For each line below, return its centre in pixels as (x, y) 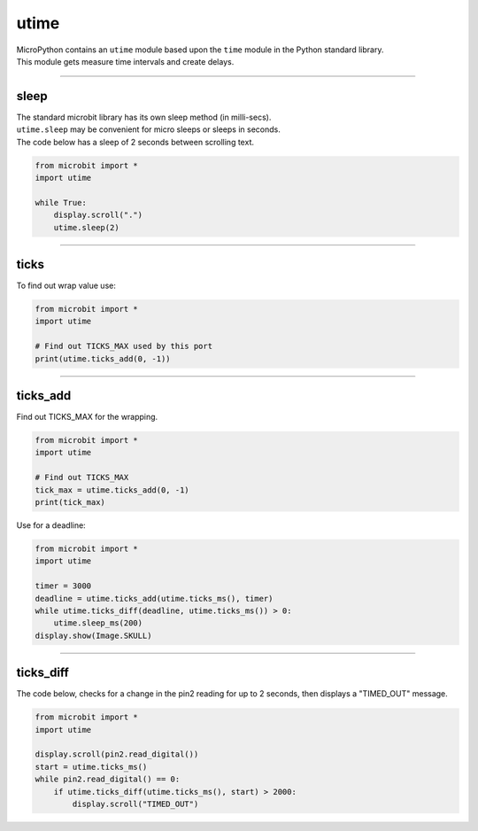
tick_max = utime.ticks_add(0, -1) (112, 490)
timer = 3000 (63, 586)
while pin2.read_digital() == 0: (108, 779)
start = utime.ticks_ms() (91, 767)
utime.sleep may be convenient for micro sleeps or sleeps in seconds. (148, 129)
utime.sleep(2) (86, 227)
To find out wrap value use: (66, 286)
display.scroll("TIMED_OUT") (135, 804)
